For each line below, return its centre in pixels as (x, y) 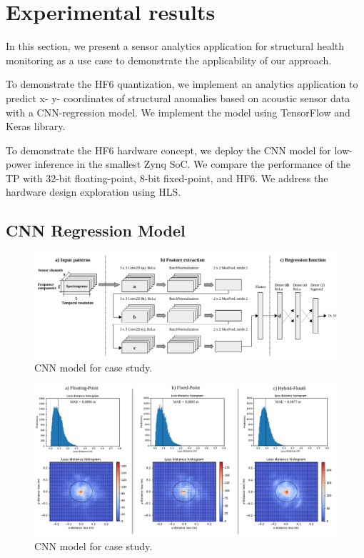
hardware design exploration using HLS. (93, 192)
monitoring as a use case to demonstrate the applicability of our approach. (169, 60)
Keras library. (36, 126)
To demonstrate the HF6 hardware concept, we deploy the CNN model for (168, 150)
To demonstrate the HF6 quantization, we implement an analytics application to (182, 84)
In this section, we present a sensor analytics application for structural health (175, 46)
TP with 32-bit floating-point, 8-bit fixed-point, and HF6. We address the (167, 178)
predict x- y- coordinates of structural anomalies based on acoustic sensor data (178, 98)
